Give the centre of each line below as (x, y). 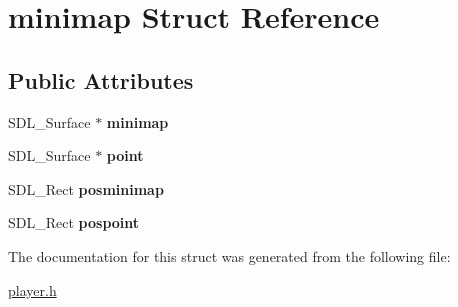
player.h (32, 289)
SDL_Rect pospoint (74, 222)
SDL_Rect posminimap (86, 188)
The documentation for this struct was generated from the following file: (229, 255)
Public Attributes (101, 79)
